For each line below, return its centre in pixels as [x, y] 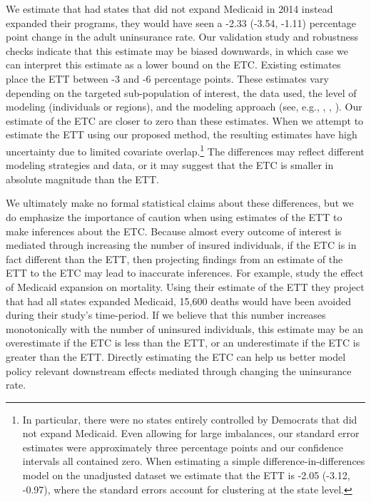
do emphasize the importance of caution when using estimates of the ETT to [174, 216]
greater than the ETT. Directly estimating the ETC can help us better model [176, 356]
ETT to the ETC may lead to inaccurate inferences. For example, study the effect [185, 273]
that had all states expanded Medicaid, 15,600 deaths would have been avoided [179, 301]
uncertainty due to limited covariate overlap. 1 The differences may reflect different [185, 150]
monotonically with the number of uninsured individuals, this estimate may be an [184, 328]
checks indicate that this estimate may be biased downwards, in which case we [177, 50]
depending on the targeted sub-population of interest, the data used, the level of [181, 92]
